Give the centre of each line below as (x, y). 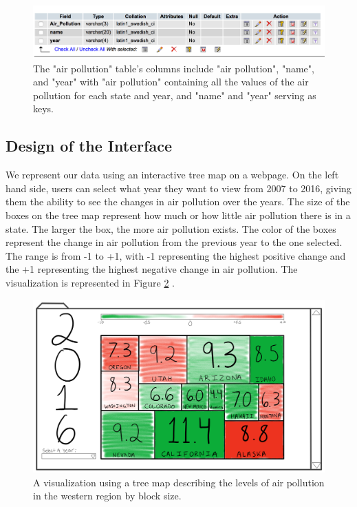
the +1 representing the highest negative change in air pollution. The (152, 269)
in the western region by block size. (107, 496)
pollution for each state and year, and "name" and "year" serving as (175, 95)
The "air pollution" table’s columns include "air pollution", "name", (174, 68)
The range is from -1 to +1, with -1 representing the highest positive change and (176, 255)
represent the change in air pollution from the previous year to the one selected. (174, 242)
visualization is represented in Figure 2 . (90, 282)
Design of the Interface (89, 146)
